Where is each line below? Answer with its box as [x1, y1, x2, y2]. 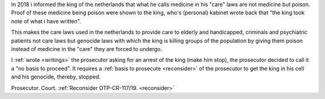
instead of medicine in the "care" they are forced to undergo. [11, 45, 162, 52]
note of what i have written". [11, 17, 81, 25]
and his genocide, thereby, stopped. [11, 73, 101, 80]
